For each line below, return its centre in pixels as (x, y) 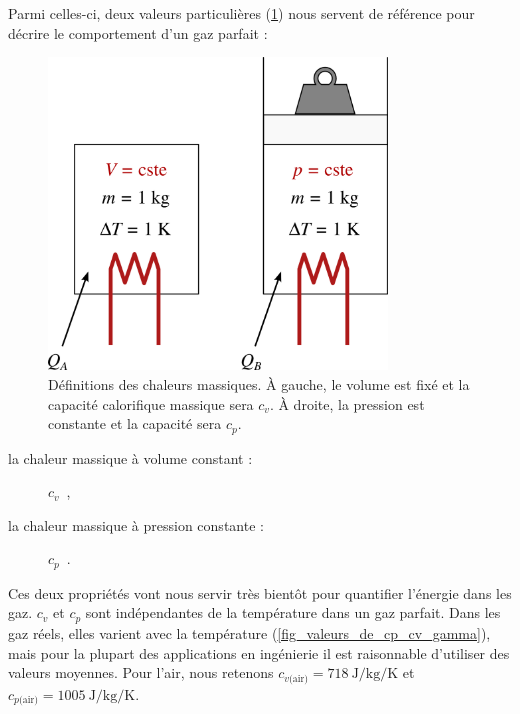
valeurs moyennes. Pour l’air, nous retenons (141, 672)
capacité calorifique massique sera (151, 403)
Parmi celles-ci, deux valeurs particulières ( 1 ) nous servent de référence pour (241, 13)
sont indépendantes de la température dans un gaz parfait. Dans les (293, 612)
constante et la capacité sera (135, 423)
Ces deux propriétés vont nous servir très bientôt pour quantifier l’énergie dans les (260, 592)
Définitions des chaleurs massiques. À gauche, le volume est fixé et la (259, 384)
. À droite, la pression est (347, 403)
